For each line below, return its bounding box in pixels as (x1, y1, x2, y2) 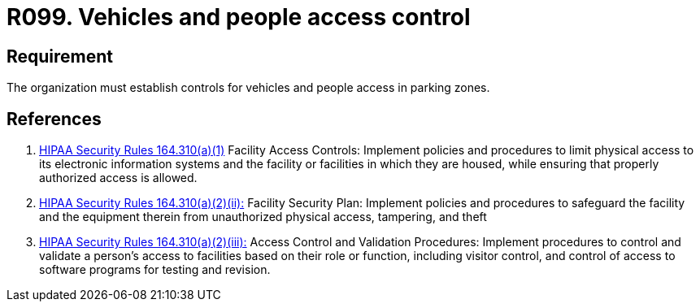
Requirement (7, 46, 114, 67)
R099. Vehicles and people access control (7, 3, 471, 31)
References (7, 108, 102, 129)
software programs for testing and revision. (39, 262, 271, 277)
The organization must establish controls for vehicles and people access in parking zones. (7, 80, 490, 95)
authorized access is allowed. (39, 171, 198, 185)
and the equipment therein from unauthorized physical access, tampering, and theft (39, 210, 487, 224)
